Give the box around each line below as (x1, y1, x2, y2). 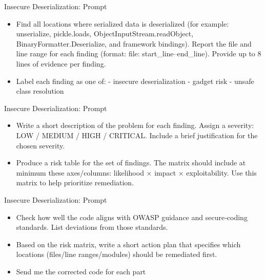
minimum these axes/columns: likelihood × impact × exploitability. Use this (16, 167, 257, 178)
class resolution (16, 85, 64, 96)
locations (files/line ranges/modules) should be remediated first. (16, 249, 217, 260)
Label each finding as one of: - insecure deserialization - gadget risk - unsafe (16, 75, 254, 86)
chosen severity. (16, 140, 65, 150)
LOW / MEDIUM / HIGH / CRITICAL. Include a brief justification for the (16, 130, 258, 140)
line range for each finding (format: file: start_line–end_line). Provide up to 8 (16, 48, 261, 59)
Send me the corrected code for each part (16, 266, 146, 276)
